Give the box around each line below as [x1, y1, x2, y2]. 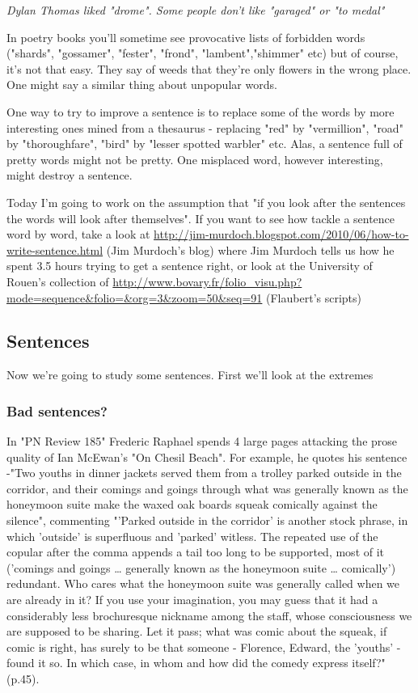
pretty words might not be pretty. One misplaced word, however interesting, [6, 150, 383, 167]
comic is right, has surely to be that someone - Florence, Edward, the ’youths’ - [6, 638, 401, 655]
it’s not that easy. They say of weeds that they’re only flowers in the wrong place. [6, 60, 412, 77]
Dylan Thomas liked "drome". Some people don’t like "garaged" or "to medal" [6, 2, 385, 18]
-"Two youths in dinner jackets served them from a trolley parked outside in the [6, 464, 402, 481]
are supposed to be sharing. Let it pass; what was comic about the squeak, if [6, 623, 387, 640]
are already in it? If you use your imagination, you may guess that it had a [6, 591, 378, 608]
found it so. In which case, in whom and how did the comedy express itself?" [6, 654, 386, 671]
